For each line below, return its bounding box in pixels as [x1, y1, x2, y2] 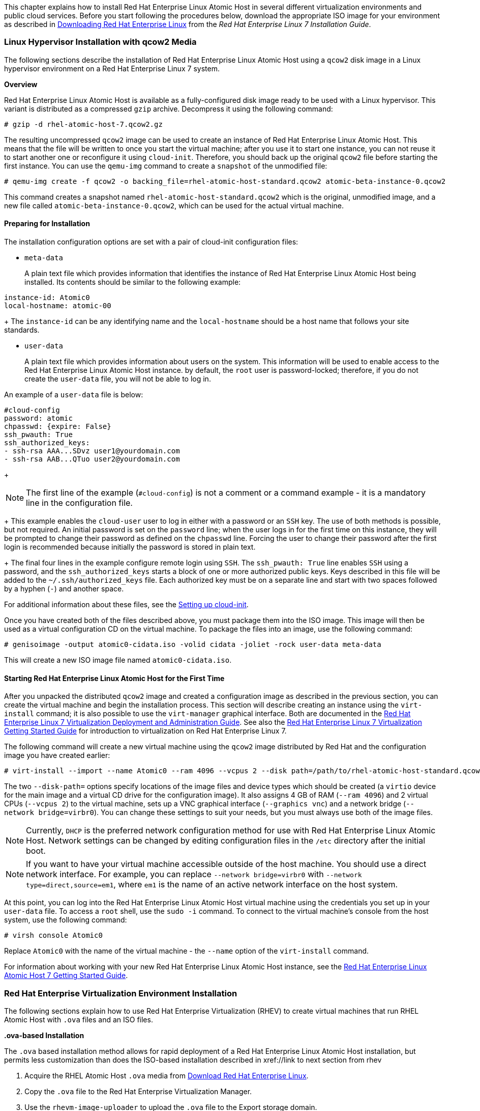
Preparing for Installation [4, 219, 90, 228]
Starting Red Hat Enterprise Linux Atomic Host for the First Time [4, 673, 225, 683]
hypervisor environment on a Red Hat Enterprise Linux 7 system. [4, 64, 220, 73]
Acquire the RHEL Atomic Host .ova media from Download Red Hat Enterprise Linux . [24, 1071, 309, 1080]
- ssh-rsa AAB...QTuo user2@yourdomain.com [4, 454, 180, 463]
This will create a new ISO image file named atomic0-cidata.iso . [4, 655, 232, 664]
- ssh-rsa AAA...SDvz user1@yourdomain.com [4, 446, 180, 455]
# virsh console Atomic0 [4, 931, 103, 940]
